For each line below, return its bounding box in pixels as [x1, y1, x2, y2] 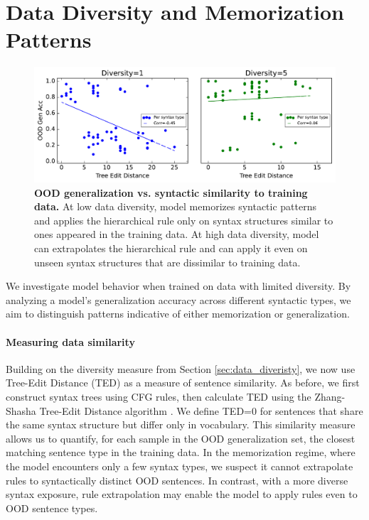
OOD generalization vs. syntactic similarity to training [34, 185, 308, 200]
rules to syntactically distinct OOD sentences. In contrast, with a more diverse [6, 472, 348, 487]
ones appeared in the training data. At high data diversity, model [34, 227, 319, 242]
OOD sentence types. [6, 500, 98, 515]
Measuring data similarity [6, 334, 135, 349]
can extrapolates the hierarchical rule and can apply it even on [34, 241, 308, 255]
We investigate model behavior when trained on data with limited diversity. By [6, 278, 351, 293]
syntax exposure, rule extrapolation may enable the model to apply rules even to [6, 487, 358, 502]
